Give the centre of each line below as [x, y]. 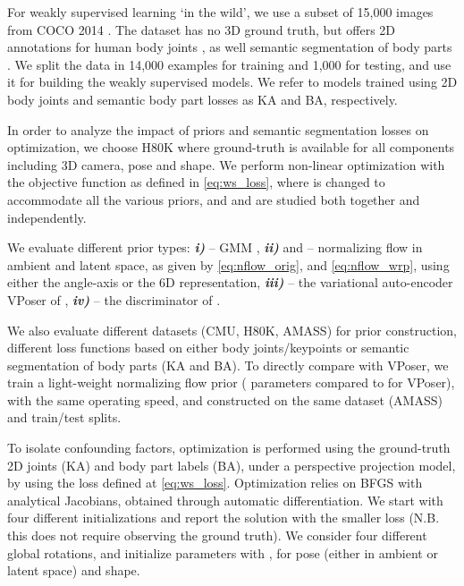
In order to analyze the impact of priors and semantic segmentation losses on [218, 129]
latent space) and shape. [74, 570]
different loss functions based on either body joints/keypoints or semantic [208, 348]
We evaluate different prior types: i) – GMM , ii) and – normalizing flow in [215, 247]
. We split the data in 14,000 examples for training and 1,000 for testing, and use [229, 64]
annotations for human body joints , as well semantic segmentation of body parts [230, 47]
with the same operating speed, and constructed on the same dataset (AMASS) [225, 399]
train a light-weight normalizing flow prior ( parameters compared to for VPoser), [231, 382]
